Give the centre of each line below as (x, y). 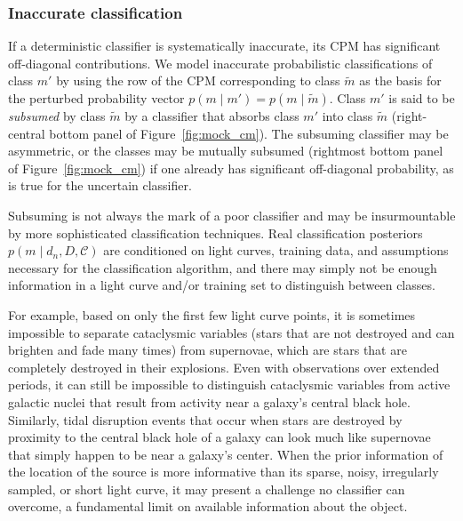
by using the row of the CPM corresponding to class (198, 80)
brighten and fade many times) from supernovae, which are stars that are (208, 350)
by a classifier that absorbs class (212, 116)
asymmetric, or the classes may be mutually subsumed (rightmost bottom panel (226, 151)
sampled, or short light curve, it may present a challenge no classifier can (207, 489)
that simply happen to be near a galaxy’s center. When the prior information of (226, 454)
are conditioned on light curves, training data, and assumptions (276, 250)
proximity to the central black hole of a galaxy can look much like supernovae (220, 437)
